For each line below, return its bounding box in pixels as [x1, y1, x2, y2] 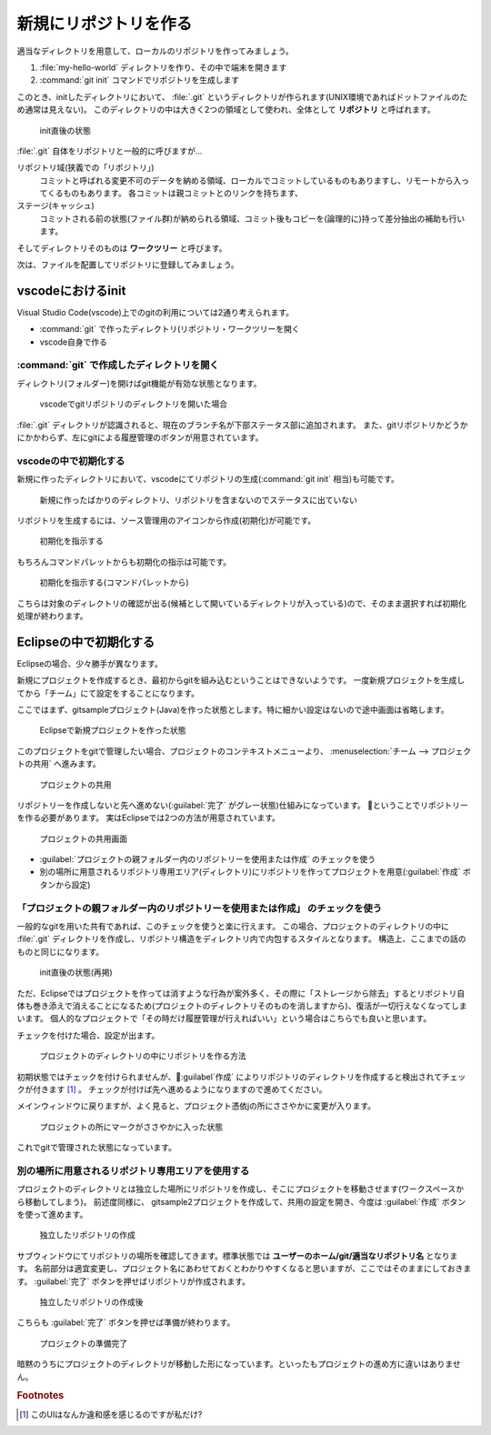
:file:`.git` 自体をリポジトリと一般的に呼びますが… [16, 146, 203, 156]
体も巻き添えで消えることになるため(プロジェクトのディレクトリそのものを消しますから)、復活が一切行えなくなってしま [16, 1000, 467, 1011]
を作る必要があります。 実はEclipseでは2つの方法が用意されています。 [16, 812, 281, 823]
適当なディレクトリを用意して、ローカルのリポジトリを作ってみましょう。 [16, 45, 295, 56]
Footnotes [16, 1390, 65, 1402]
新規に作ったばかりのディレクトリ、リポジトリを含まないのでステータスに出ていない [39, 494, 358, 505]
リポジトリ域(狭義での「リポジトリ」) [16, 162, 155, 173]
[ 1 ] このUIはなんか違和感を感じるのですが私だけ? [19, 1409, 203, 1420]
